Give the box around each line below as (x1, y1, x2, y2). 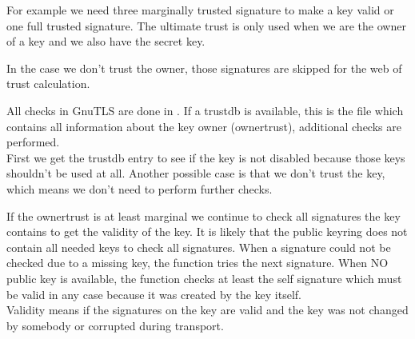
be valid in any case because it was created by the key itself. (6, 285, 301, 302)
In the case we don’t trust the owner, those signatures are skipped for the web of (6, 59, 402, 76)
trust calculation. (6, 75, 90, 92)
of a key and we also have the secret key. (6, 33, 206, 50)
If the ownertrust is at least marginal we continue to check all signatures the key (6, 207, 401, 224)
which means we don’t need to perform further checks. (6, 180, 273, 197)
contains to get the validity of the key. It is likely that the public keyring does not (6, 223, 408, 240)
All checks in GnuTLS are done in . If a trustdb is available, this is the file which (6, 102, 404, 118)
